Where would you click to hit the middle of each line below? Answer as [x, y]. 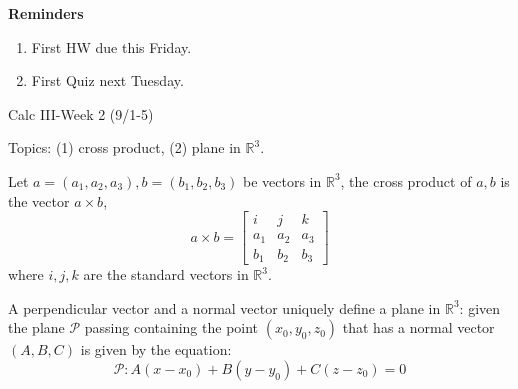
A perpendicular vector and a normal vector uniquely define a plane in [224, 307]
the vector [39, 200]
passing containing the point [171, 327]
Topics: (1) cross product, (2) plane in [124, 147]
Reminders [46, 13]
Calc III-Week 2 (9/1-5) [81, 113]
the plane [36, 327]
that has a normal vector [418, 327]
